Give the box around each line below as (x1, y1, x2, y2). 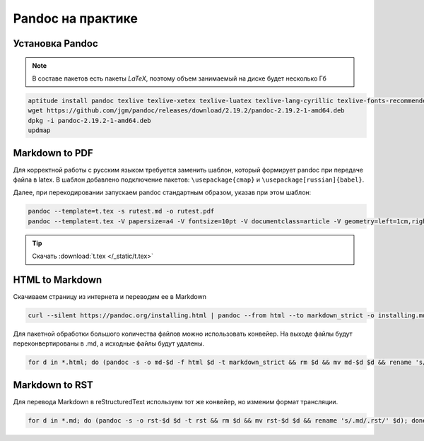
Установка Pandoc (13, 37, 98, 49)
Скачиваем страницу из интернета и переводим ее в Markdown (13, 293, 206, 301)
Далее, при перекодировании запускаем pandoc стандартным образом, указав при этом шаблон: (13, 188, 312, 197)
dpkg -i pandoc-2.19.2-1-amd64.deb (28, 117, 151, 124)
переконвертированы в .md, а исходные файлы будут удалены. (13, 339, 205, 348)
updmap (28, 127, 51, 134)
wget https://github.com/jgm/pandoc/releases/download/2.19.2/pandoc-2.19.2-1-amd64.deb (28, 107, 346, 114)
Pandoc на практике (13, 11, 138, 26)
